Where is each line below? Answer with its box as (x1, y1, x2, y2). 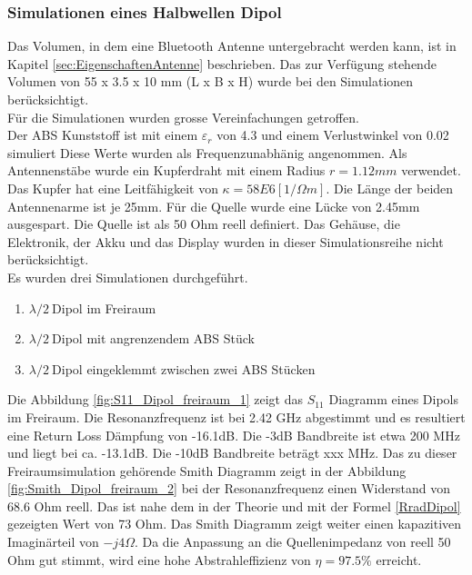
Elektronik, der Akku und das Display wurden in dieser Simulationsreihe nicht (7, 232, 444, 251)
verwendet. (401, 161, 461, 180)
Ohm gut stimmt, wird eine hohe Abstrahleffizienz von (7, 550, 311, 569)
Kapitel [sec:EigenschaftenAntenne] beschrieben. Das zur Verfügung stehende (7, 54, 437, 73)
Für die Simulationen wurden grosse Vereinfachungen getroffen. (7, 107, 359, 126)
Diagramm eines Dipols (328, 390, 458, 409)
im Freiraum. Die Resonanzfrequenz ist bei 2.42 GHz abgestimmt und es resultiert (7, 407, 466, 426)
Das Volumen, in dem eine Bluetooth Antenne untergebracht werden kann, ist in (7, 36, 457, 55)
